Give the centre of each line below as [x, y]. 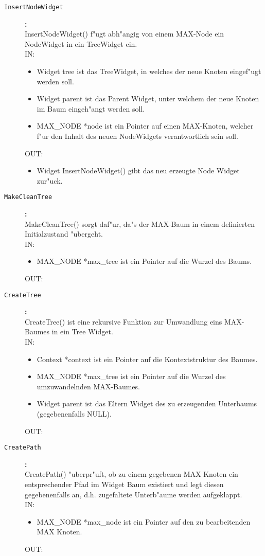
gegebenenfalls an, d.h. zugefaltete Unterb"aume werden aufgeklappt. [134, 494]
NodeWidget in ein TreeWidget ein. [81, 43]
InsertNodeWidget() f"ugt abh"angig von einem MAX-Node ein [125, 34]
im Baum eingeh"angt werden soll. [91, 108]
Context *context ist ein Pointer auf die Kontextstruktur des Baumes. [147, 359]
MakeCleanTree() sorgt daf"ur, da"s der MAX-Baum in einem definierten [140, 223]
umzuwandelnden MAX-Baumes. [88, 386]
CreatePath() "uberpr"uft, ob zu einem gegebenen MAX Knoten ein [131, 474]
